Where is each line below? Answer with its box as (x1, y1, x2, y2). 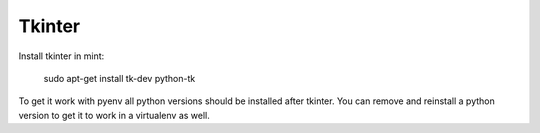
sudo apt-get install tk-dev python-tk (43, 72, 196, 84)
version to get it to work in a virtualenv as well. (18, 109, 210, 121)
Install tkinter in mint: (18, 50, 105, 62)
